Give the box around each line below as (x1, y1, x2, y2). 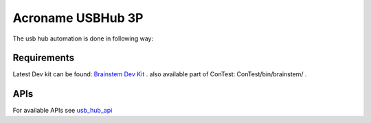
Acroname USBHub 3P (12, 10, 144, 25)
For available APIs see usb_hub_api (12, 107, 113, 115)
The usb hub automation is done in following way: (12, 34, 154, 43)
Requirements (12, 52, 75, 64)
